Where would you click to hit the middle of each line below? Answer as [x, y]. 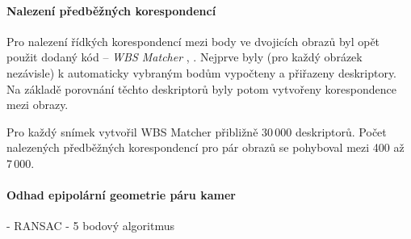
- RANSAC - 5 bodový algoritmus [90, 226]
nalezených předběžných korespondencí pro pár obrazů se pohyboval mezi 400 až [205, 147]
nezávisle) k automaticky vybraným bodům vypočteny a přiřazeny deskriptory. [202, 72]
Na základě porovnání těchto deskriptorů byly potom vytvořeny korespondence [201, 88]
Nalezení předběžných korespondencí [111, 10]
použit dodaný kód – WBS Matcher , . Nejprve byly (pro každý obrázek [185, 57]
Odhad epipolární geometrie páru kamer [121, 195]
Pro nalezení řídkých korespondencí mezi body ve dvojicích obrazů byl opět [193, 41]
